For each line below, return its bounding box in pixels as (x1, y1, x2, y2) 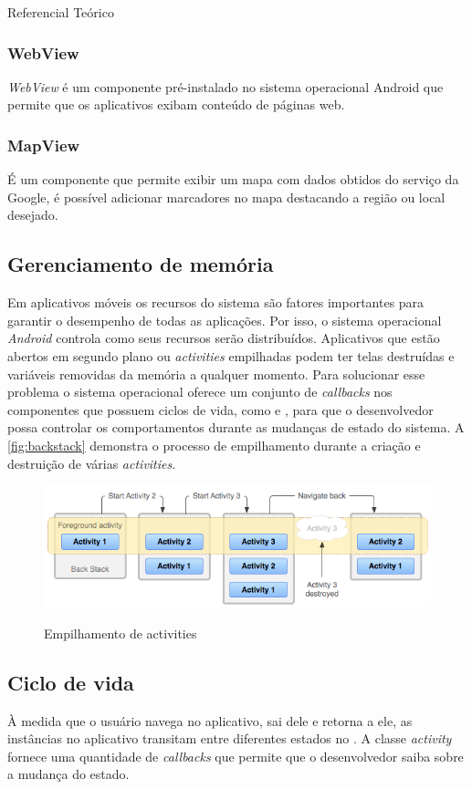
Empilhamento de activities (44, 623, 197, 642)
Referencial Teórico (7, 3, 114, 21)
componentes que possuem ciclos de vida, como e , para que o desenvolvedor (7, 400, 434, 419)
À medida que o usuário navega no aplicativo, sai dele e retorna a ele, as (7, 711, 413, 730)
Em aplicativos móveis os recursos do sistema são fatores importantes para (7, 293, 425, 312)
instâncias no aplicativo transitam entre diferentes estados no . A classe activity (7, 729, 452, 748)
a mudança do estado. (7, 764, 130, 784)
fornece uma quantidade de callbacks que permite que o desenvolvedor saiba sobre (7, 746, 464, 765)
